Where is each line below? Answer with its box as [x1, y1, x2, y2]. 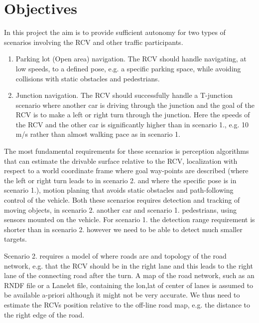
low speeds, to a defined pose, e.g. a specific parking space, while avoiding [15, 63, 241, 73]
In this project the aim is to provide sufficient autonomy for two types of [4, 27, 226, 37]
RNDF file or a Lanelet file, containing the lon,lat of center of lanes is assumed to [4, 280, 254, 290]
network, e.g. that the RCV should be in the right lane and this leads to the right [4, 260, 253, 271]
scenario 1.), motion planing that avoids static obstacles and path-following [4, 185, 234, 195]
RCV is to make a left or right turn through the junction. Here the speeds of [15, 109, 250, 120]
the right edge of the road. [4, 309, 85, 320]
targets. [4, 234, 27, 244]
